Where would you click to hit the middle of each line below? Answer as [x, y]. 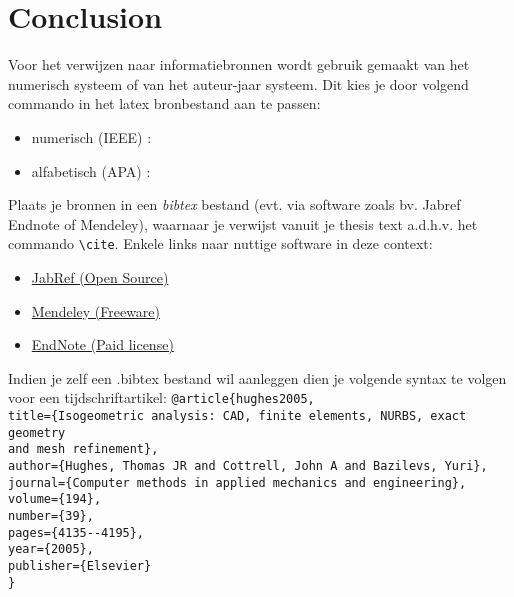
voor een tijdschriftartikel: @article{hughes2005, [161, 397]
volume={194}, [55, 499]
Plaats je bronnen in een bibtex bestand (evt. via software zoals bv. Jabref [234, 204]
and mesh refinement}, [83, 449]
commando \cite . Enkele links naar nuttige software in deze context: [220, 243]
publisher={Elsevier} [80, 565]
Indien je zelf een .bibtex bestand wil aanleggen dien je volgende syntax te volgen [257, 377]
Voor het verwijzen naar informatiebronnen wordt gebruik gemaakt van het [239, 64]
